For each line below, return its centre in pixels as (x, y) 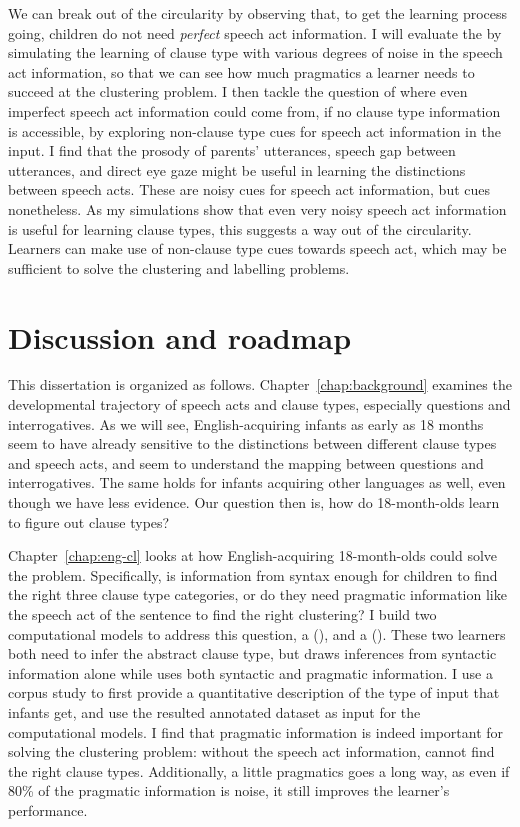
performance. (48, 809)
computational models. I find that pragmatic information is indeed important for (256, 731)
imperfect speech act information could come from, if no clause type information (254, 110)
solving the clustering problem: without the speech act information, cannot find (251, 751)
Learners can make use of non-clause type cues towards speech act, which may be (257, 248)
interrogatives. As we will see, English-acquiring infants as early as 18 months (246, 423)
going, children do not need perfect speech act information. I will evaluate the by (255, 32)
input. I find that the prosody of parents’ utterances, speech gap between (232, 150)
